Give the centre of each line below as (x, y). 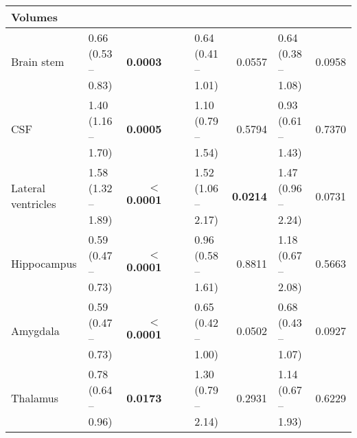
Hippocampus (44, 263)
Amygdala (35, 330)
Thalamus (35, 397)
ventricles (34, 204)
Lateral (28, 188)
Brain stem (38, 61)
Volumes (34, 17)
